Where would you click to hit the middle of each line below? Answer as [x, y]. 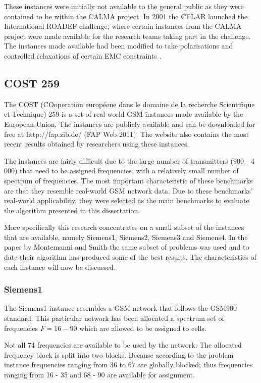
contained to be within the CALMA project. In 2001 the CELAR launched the [126, 16]
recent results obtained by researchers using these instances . [97, 144]
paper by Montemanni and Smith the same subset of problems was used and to [127, 247]
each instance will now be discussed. [60, 267]
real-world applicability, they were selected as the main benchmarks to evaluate [127, 200]
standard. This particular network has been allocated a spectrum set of [114, 318]
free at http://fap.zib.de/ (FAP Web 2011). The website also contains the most [126, 134]
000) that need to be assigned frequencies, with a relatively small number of [121, 171]
